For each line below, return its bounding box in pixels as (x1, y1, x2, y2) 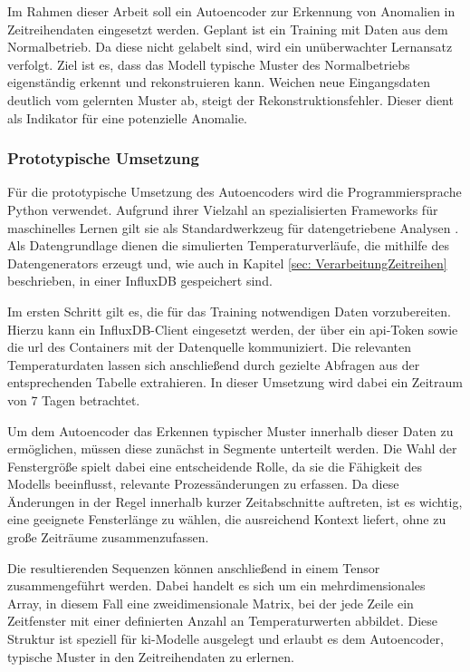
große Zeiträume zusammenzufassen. (7, 528, 209, 547)
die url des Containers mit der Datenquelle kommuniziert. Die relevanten (7, 337, 412, 356)
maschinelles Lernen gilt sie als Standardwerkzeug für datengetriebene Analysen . (7, 218, 459, 237)
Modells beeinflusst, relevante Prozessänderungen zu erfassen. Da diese (7, 474, 399, 493)
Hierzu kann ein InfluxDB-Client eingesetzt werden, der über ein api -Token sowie (7, 319, 458, 338)
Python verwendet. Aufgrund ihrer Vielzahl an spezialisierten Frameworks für (7, 200, 438, 219)
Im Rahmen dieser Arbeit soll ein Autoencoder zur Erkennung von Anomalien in (7, 2, 456, 20)
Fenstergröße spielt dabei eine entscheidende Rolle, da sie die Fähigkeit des (7, 456, 423, 475)
